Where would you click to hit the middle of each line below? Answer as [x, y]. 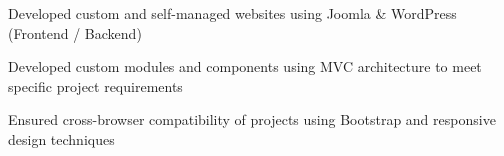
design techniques [61, 138]
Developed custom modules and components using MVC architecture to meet [245, 66]
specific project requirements [95, 85]
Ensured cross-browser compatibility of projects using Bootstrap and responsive [252, 119]
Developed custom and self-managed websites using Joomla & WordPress [232, 13]
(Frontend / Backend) [75, 32]
